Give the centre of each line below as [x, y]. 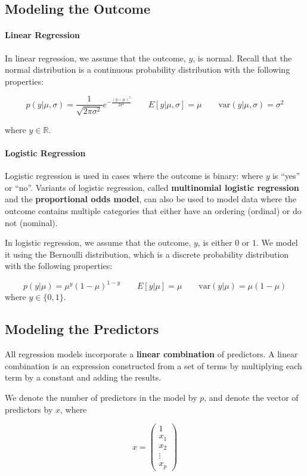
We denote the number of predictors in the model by [101, 398]
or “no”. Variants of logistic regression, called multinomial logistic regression [152, 187]
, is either [215, 242]
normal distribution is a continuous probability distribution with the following [148, 69]
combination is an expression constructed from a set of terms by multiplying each [153, 365]
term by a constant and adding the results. [83, 377]
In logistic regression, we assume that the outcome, [98, 242]
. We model [277, 242]
